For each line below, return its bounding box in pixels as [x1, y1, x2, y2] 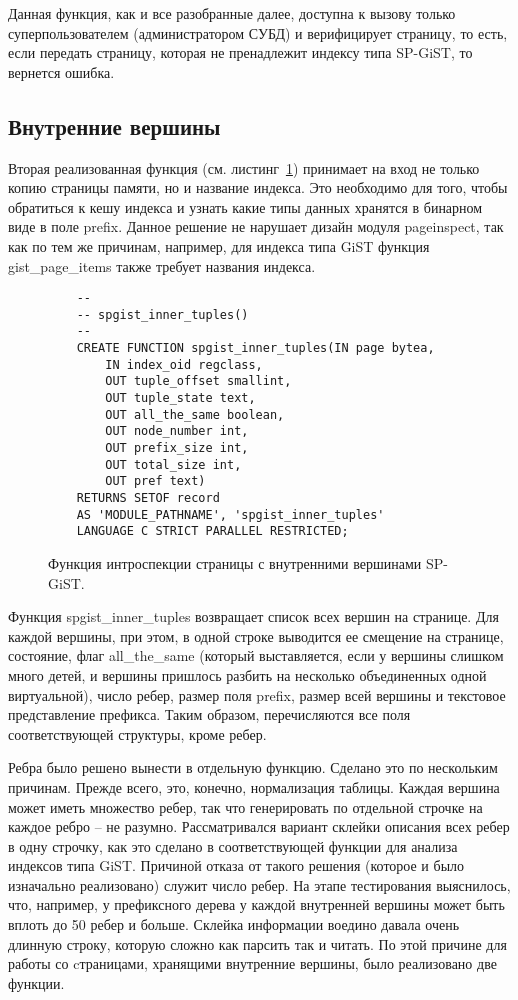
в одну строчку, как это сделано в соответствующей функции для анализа [8, 835, 458, 856]
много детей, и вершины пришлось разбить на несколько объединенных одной [8, 664, 487, 685]
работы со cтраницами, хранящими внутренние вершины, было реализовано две [8, 953, 497, 974]
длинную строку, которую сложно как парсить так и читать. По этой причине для [8, 933, 507, 954]
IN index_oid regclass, [105, 357, 263, 372]
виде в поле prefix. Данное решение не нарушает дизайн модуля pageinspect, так [8, 216, 504, 237]
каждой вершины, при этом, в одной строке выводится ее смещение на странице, [8, 625, 504, 646]
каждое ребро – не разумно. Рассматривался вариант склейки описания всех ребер [8, 816, 510, 837]
